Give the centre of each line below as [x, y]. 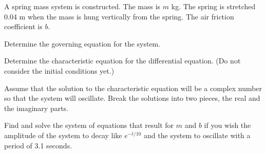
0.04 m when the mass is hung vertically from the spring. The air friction [119, 16]
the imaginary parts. [36, 108]
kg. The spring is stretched [213, 6]
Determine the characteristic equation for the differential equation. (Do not [122, 61]
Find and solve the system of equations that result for [89, 125]
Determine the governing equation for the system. [82, 43]
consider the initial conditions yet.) [59, 70]
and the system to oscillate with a [197, 135]
